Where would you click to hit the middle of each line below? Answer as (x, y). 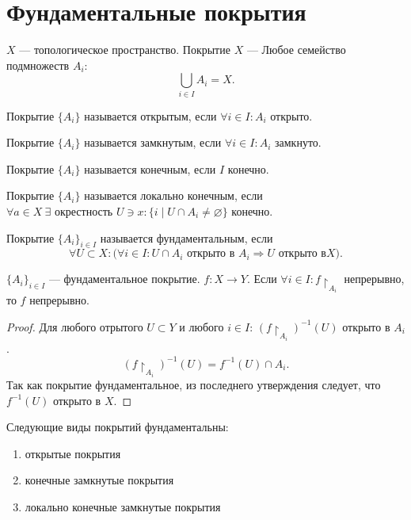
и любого (202, 326)
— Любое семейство (296, 50)
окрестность (84, 213)
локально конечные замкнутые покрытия (123, 506)
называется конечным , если (150, 168)
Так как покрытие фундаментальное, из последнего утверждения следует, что (194, 384)
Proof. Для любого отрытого (75, 326)
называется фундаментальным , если (186, 237)
